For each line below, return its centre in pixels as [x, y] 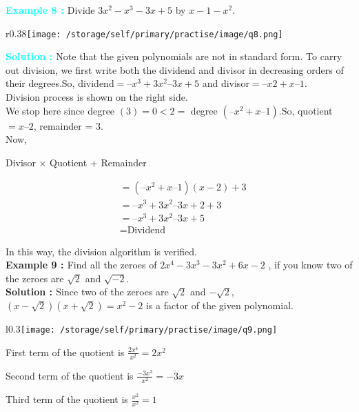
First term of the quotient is [65, 352]
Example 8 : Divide [50, 10]
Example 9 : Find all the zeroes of [81, 265]
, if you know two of [310, 265]
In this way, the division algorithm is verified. [101, 251]
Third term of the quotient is [67, 399]
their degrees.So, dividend [60, 83]
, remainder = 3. [68, 125]
